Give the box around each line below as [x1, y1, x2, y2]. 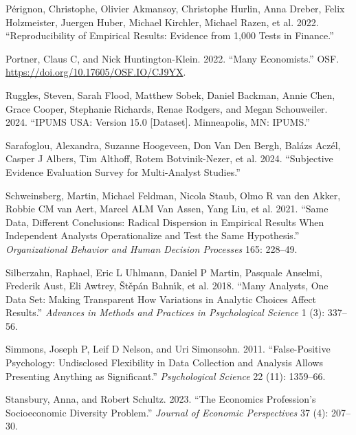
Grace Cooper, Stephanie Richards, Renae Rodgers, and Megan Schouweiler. [5, 101, 328, 115]
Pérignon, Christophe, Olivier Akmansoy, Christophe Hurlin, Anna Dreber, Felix [5, 1, 345, 15]
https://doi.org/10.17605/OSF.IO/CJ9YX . [5, 65, 186, 79]
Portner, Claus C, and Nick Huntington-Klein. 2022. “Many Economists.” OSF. [5, 51, 340, 65]
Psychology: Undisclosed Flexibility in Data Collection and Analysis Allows [5, 355, 323, 370]
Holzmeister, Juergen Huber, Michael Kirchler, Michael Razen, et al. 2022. [5, 14, 319, 29]
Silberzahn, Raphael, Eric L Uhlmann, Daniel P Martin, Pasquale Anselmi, [5, 265, 322, 279]
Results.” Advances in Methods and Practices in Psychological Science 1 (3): [5, 305, 325, 320]
